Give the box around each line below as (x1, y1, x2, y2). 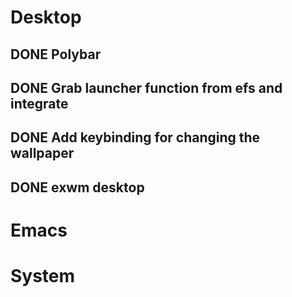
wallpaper (10, 145, 75, 162)
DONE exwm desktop (10, 179, 145, 196)
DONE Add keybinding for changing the (10, 129, 261, 146)
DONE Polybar (10, 46, 102, 63)
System (10, 265, 76, 288)
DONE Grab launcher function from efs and (10, 79, 283, 96)
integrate (10, 95, 69, 112)
